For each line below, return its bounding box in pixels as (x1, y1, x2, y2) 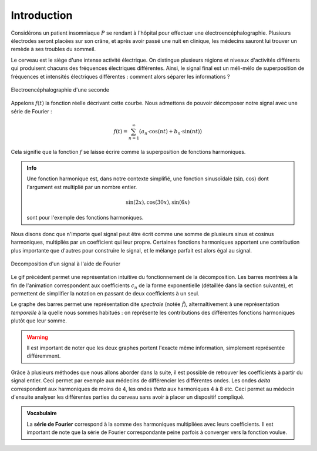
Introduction (11, 9, 73, 22)
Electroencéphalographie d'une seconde (11, 86, 110, 93)
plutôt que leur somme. (11, 317, 68, 324)
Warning (26, 334, 48, 341)
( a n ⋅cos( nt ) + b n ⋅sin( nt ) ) (139, 128, 203, 136)
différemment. (26, 352, 61, 359)
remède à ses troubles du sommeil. (11, 46, 96, 53)
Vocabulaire (26, 410, 57, 417)
